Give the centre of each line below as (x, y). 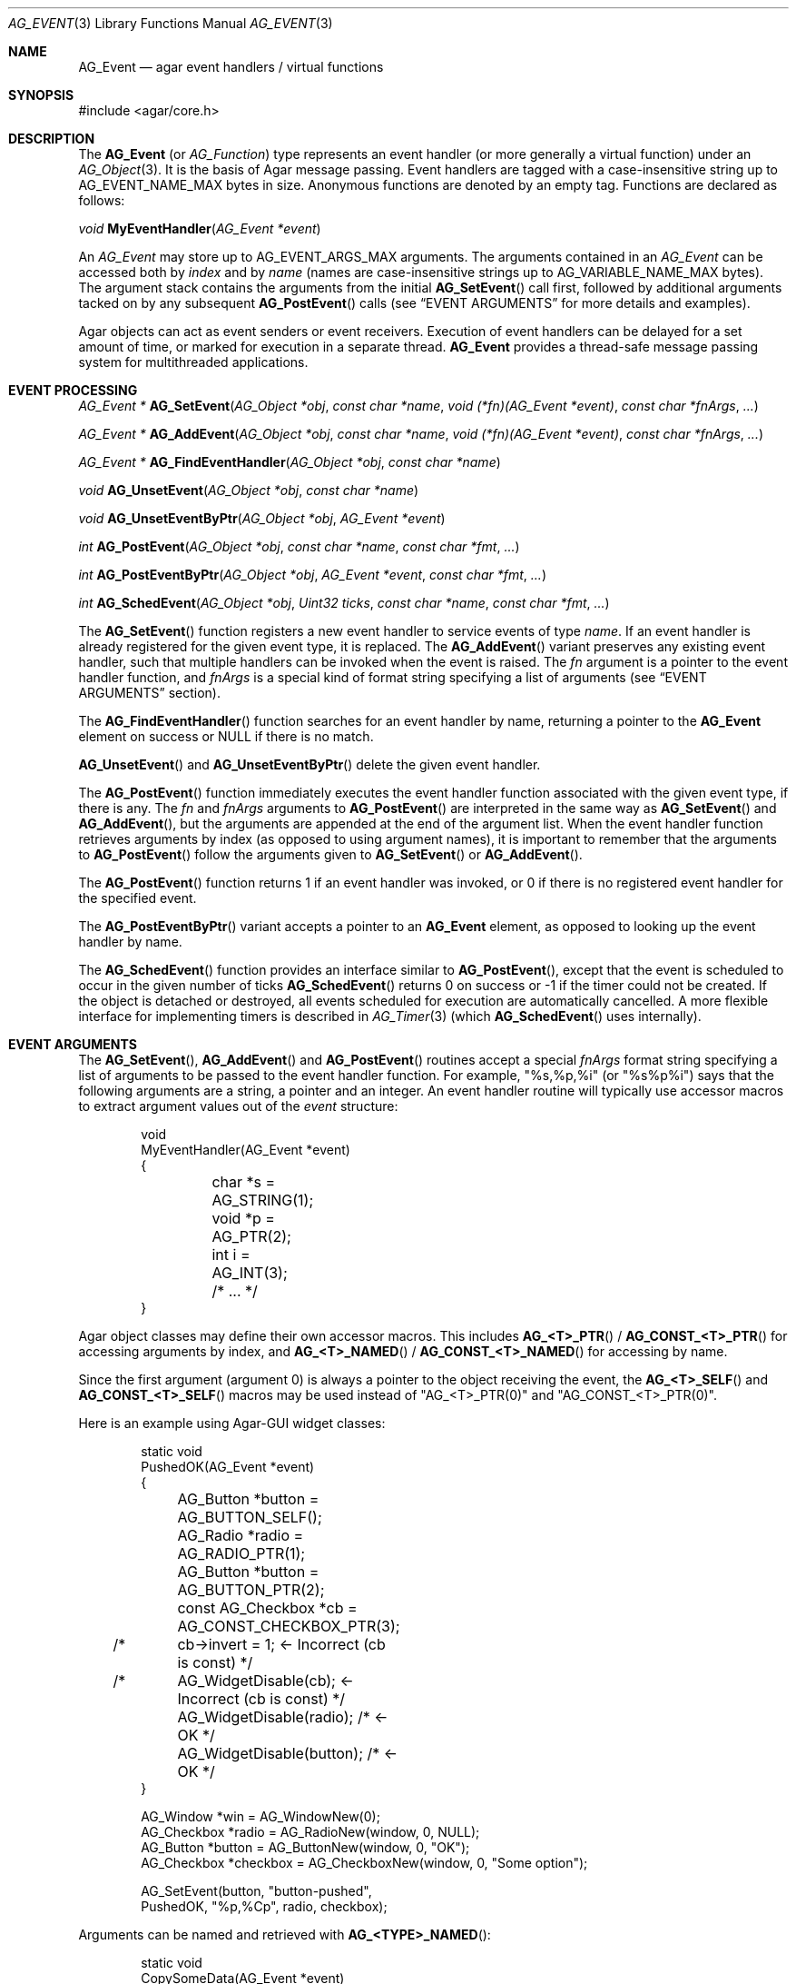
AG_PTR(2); (251, 1236)
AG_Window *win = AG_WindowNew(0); (260, 1816)
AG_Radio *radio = (241, 1535)
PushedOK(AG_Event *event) (228, 1467)
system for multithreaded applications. (193, 362)
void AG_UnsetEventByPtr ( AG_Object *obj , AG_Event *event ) (262, 518)
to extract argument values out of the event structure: (238, 1106)
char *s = (244, 1182)
